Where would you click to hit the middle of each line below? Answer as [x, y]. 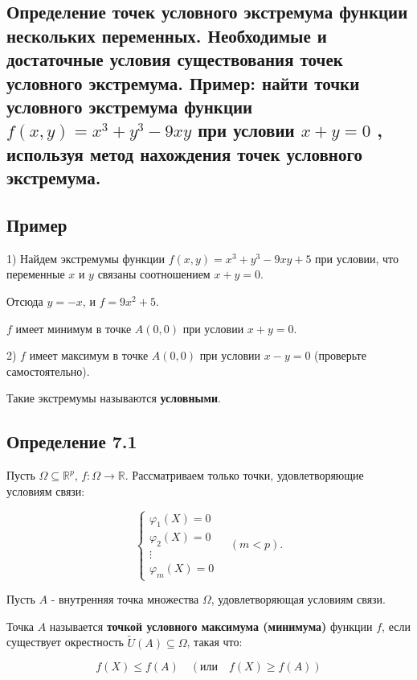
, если [396, 626]
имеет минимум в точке [74, 328]
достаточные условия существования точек [175, 59]
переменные [36, 274]
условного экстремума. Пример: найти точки [183, 82]
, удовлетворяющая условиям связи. [298, 599]
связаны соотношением [154, 274]
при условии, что [357, 258]
